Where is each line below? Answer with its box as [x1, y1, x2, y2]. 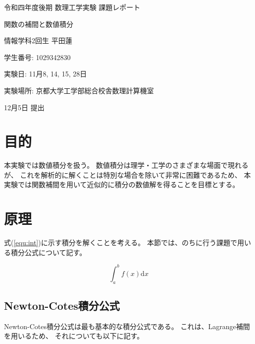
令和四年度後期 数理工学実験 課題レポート [4, 2, 141, 12]
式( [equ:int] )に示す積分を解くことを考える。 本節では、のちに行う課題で [4, 237, 237, 248]
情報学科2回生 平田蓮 [4, 35, 72, 46]
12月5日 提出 [4, 102, 45, 112]
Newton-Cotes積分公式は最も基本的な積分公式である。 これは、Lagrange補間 [4, 321, 250, 331]
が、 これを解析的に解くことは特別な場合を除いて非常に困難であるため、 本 [4, 169, 251, 180]
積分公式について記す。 [10, 247, 87, 257]
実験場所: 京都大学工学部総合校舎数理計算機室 [4, 85, 154, 95]
